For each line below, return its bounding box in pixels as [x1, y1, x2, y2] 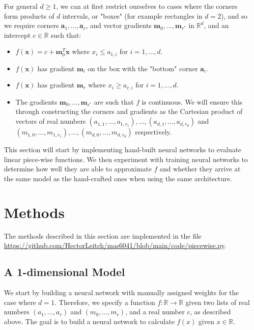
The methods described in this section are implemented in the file [4, 230, 202, 241]
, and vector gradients [85, 20, 152, 30]
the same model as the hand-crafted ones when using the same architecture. [4, 173, 232, 183]
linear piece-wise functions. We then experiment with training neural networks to [4, 154, 248, 164]
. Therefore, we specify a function [55, 297, 155, 307]
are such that [94, 96, 134, 107]
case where [4, 297, 36, 307]
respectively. [135, 127, 172, 137]
